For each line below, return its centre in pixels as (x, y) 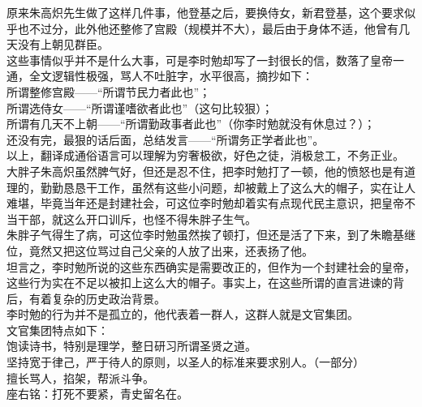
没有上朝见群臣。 (63, 44)
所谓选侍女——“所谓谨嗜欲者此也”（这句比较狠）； (140, 107)
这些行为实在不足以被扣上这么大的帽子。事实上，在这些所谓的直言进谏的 (200, 283)
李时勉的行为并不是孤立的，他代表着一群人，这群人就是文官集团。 (183, 314)
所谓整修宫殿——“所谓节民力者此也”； (109, 91)
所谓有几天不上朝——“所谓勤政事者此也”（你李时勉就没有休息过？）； (191, 124)
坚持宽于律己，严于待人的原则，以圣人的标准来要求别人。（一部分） (185, 362)
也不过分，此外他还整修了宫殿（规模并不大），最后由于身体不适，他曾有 (208, 28)
